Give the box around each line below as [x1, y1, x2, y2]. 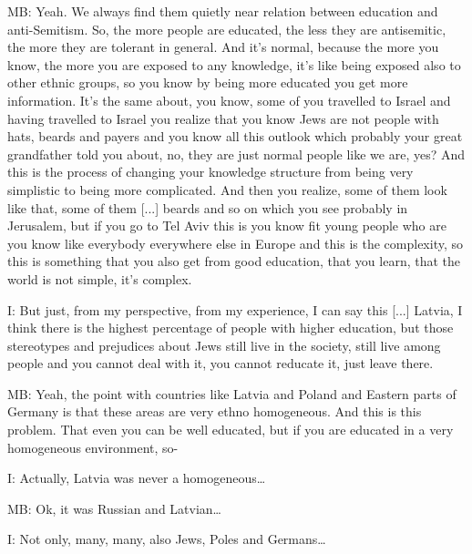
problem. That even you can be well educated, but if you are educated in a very [7, 420, 454, 439]
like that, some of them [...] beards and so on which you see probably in [7, 198, 408, 217]
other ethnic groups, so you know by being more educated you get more [7, 73, 408, 92]
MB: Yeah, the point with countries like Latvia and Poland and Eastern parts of [7, 384, 457, 403]
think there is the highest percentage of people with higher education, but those [7, 318, 454, 337]
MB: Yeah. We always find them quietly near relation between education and [7, 2, 438, 20]
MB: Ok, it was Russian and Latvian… [7, 498, 221, 518]
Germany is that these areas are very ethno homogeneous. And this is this [7, 402, 422, 421]
